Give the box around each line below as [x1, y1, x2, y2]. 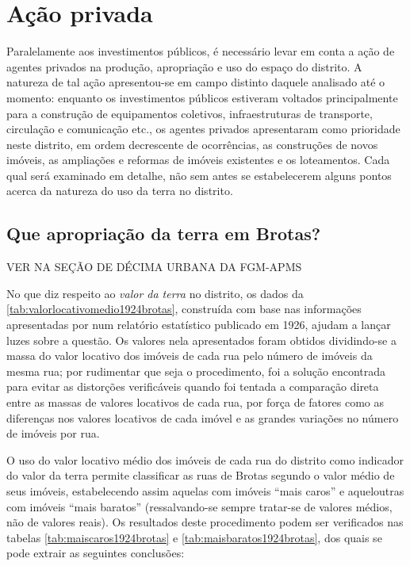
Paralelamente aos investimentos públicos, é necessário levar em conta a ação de [6, 43, 395, 59]
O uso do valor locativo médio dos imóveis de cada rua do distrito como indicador [6, 451, 404, 468]
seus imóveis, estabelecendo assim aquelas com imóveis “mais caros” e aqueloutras [6, 482, 404, 499]
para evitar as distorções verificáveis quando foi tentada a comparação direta [6, 378, 379, 395]
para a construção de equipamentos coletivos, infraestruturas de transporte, [6, 105, 373, 121]
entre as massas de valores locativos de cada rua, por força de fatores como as [6, 394, 384, 411]
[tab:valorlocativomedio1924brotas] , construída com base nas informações [6, 300, 362, 317]
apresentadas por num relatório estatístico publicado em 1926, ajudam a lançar [6, 316, 391, 333]
